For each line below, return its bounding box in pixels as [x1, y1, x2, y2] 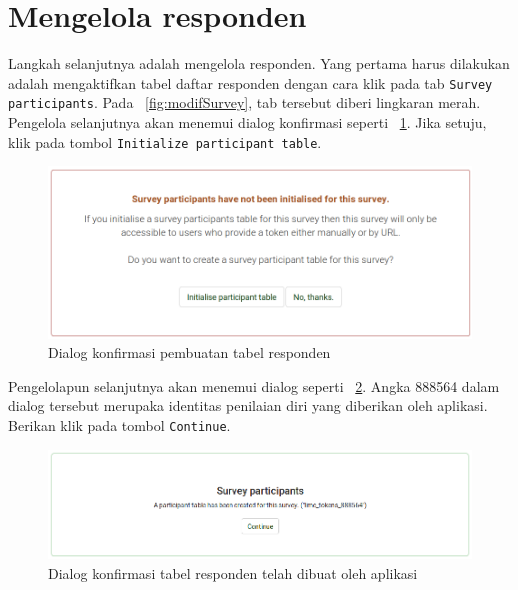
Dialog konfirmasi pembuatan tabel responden [48, 342, 331, 363]
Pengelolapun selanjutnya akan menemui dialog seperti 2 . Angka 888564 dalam [8, 375, 500, 396]
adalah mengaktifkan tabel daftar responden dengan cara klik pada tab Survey [8, 72, 493, 93]
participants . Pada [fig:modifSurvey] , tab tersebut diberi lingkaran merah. [8, 92, 481, 113]
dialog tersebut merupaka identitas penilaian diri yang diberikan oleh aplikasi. [8, 395, 488, 416]
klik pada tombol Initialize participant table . [8, 131, 322, 152]
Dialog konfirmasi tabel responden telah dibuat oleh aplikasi [48, 562, 418, 583]
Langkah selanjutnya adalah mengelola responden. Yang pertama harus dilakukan [8, 53, 510, 74]
